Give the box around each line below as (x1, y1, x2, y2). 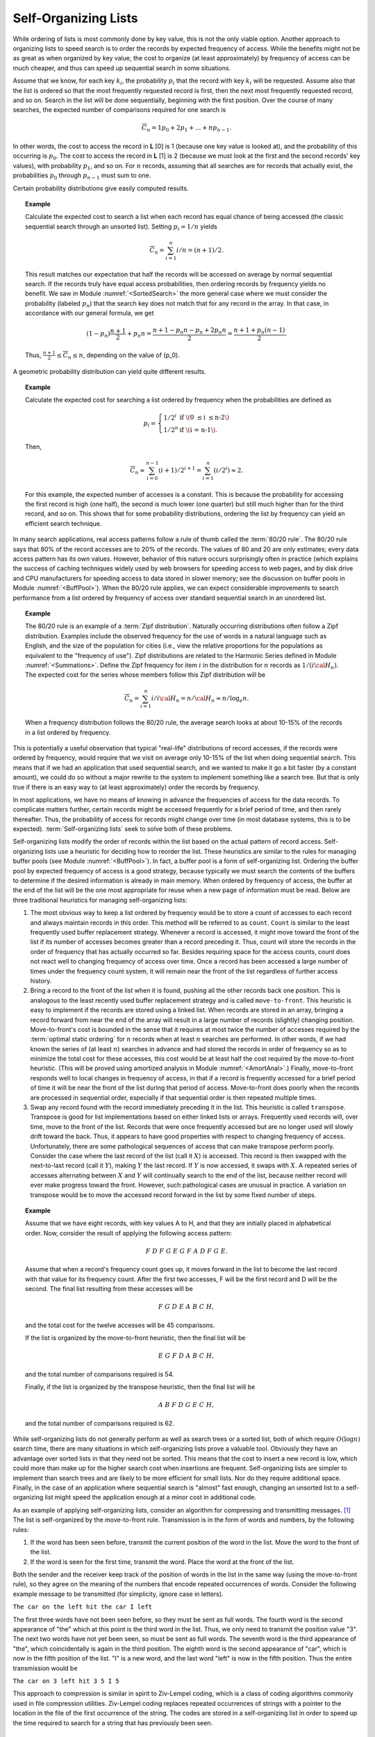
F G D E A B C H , (158, 1303, 215, 1311)
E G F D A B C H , (158, 1352, 215, 1360)
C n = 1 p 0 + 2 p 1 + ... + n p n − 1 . (141, 124, 232, 133)
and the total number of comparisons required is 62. (25, 1419, 175, 1427)
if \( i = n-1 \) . (179, 426, 218, 434)
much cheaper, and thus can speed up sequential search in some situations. (12, 63, 231, 72)
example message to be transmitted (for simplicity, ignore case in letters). (12, 1590, 224, 1598)
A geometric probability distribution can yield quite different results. (12, 367, 206, 375)
